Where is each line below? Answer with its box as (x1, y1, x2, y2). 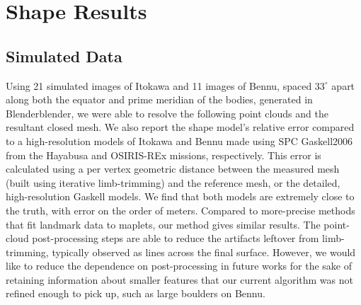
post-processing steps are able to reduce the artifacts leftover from (32, 231, 319, 246)
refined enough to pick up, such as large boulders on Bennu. (6, 286, 265, 301)
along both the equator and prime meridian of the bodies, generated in (6, 92, 313, 107)
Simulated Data (6, 45, 122, 67)
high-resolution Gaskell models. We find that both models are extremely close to (6, 189, 355, 204)
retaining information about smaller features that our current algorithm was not (6, 272, 353, 287)
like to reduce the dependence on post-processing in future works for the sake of (6, 258, 353, 273)
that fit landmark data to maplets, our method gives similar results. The (6, 217, 321, 231)
